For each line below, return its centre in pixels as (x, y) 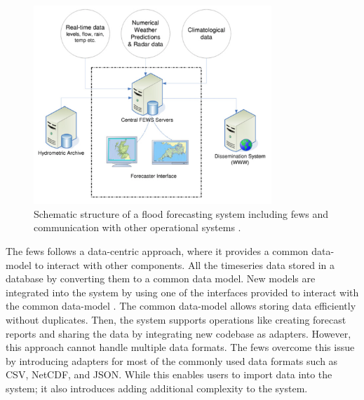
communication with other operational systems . (137, 227)
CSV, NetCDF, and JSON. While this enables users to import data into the (169, 374)
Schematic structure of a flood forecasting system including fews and (181, 213)
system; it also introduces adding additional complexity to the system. (157, 388)
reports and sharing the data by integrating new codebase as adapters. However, (178, 333)
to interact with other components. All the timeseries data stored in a (185, 264)
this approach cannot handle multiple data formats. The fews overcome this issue (180, 347)
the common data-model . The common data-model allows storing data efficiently (181, 306)
